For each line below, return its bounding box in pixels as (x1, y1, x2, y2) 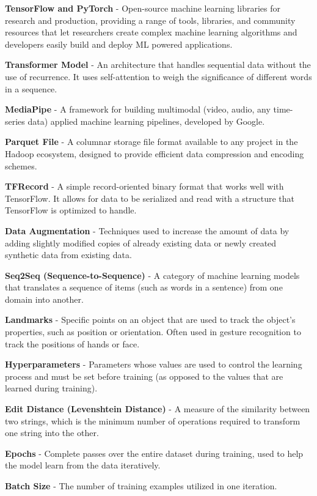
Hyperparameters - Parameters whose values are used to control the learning (5, 358, 302, 371)
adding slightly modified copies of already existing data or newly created (5, 236, 277, 249)
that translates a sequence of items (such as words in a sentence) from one (5, 281, 283, 294)
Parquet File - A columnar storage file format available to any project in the (5, 135, 298, 148)
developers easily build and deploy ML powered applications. (5, 37, 233, 50)
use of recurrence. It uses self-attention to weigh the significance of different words (5, 70, 312, 83)
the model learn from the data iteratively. (5, 459, 161, 472)
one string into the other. (5, 426, 99, 439)
